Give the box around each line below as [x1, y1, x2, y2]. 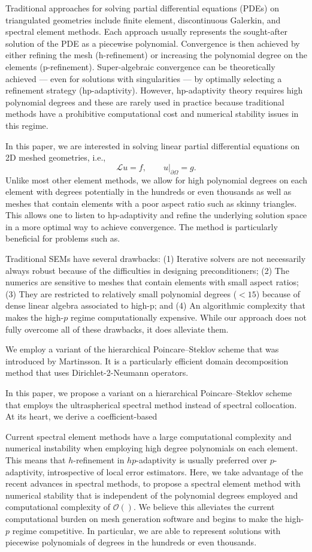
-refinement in [73, 453, 125, 466]
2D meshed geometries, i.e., [5, 151, 106, 164]
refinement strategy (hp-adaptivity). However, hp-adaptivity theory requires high [5, 84, 303, 96]
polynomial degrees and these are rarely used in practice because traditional [5, 95, 284, 108]
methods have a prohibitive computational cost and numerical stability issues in [5, 107, 299, 120]
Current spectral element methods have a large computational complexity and [5, 430, 292, 442]
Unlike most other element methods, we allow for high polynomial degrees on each [5, 173, 307, 186]
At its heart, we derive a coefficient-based [5, 410, 157, 423]
